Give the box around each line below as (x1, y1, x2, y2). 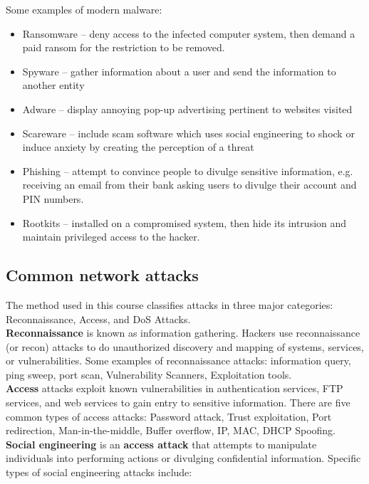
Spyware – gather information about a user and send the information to (22, 63, 336, 78)
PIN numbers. (22, 191, 84, 206)
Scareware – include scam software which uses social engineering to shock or (22, 125, 355, 140)
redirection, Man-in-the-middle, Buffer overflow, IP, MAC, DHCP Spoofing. (6, 423, 336, 438)
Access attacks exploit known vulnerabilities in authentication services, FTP (6, 381, 343, 396)
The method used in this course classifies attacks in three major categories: (6, 297, 333, 312)
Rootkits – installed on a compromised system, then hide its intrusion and (22, 215, 347, 230)
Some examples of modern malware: (6, 2, 162, 16)
